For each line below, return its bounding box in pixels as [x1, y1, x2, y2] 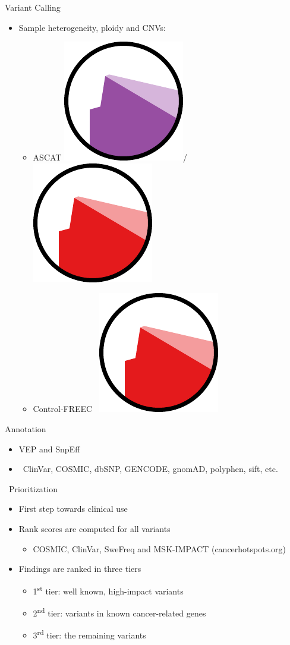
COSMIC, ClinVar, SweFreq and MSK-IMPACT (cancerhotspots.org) [33, 542, 286, 555]
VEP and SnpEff [18, 442, 80, 455]
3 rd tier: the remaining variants [33, 627, 146, 641]
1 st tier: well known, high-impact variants [33, 583, 184, 597]
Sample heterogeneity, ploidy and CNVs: [18, 21, 166, 33]
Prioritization [8, 482, 58, 495]
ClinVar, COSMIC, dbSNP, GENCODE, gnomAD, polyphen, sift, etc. [23, 462, 278, 475]
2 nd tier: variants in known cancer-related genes [33, 605, 206, 619]
